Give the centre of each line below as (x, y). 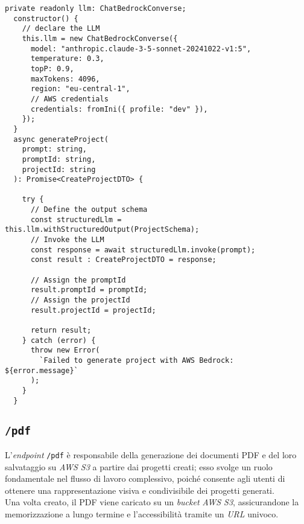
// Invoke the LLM (67, 240)
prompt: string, (55, 149)
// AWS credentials (69, 99)
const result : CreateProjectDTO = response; (123, 260)
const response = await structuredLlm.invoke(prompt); (143, 250)
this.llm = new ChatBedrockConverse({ (100, 38)
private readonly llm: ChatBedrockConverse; (96, 8)
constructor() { (46, 18)
